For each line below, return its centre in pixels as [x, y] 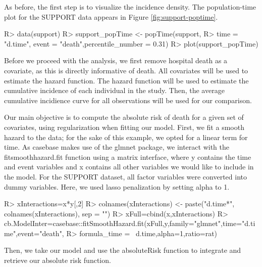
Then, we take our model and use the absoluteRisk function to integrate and [123, 250]
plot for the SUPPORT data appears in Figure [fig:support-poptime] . [111, 16]
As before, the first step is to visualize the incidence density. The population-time [130, 7]
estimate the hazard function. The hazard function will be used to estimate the [126, 80]
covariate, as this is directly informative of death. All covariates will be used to [126, 70]
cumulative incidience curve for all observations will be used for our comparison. [128, 100]
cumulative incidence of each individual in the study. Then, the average [114, 90]
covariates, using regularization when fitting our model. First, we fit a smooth [124, 127]
